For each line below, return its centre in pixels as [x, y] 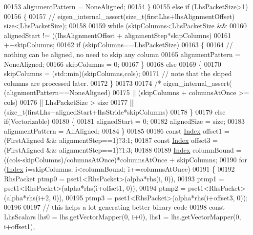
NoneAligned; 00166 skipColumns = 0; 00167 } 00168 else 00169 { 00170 [113, 64]
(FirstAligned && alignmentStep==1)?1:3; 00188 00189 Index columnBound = [123, 149]
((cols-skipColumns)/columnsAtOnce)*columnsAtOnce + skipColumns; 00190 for [126, 159]
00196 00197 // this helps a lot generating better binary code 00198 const [114, 207]
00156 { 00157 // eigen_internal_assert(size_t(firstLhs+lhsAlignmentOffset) [119, 16]
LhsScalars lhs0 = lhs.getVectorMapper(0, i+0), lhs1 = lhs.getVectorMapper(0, [123, 217]
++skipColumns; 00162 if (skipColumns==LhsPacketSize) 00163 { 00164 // [118, 45]
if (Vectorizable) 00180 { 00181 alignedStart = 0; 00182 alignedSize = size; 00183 [124, 121]
